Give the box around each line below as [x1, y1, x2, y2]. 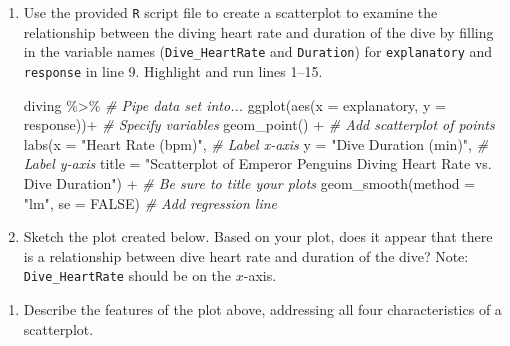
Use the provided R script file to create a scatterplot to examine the [23, 2, 438, 22]
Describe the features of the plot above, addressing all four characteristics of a [23, 298, 502, 319]
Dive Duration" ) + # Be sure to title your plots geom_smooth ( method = [23, 172, 476, 193]
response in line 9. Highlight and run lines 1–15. [23, 60, 323, 81]
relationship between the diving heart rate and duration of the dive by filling [23, 21, 494, 42]
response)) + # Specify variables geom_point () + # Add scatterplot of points [23, 114, 495, 135]
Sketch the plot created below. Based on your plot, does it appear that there [23, 226, 493, 247]
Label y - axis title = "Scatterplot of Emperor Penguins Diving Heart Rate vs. [23, 153, 492, 174]
